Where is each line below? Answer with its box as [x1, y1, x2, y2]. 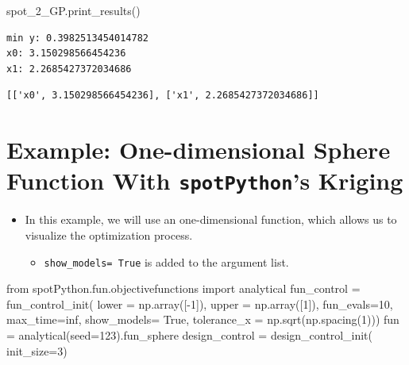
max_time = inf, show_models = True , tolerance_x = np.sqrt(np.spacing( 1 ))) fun [6, 311, 399, 328]
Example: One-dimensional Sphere [6, 133, 391, 166]
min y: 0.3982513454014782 [6, 32, 149, 44]
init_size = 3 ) [6, 342, 68, 359]
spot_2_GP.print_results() [6, 2, 141, 18]
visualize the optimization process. [25, 227, 193, 243]
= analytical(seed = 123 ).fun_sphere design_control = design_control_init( [6, 327, 372, 344]
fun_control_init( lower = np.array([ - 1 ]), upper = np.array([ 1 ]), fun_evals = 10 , [6, 295, 393, 312]
